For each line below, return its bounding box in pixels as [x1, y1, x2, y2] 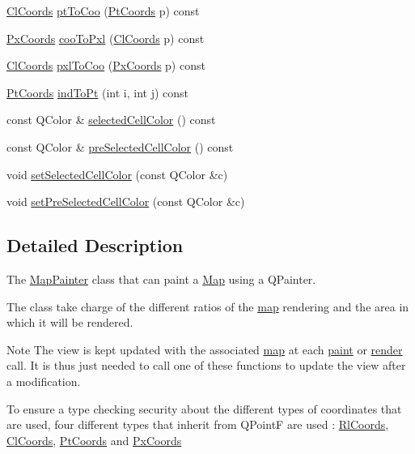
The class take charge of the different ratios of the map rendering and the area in [6, 298, 409, 315]
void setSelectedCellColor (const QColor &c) [6, 165, 228, 182]
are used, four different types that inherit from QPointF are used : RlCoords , [6, 416, 389, 433]
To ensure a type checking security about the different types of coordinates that [6, 400, 402, 417]
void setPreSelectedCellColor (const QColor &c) [6, 193, 245, 210]
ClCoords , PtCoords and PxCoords [6, 431, 182, 448]
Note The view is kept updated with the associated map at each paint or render [6, 340, 403, 358]
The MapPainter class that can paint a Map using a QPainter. [6, 270, 316, 287]
